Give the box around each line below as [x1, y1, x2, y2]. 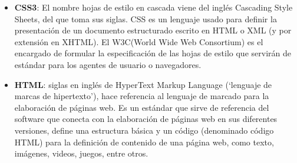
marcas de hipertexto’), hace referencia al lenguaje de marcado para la [14, 90, 269, 102]
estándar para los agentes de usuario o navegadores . [14, 58, 202, 70]
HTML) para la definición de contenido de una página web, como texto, [14, 135, 274, 148]
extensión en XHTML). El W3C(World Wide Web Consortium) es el [14, 35, 263, 47]
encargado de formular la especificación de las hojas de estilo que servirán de [14, 47, 291, 59]
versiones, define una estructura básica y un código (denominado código [14, 124, 274, 136]
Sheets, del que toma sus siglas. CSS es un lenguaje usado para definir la [14, 12, 277, 25]
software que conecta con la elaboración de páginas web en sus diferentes [14, 113, 278, 125]
